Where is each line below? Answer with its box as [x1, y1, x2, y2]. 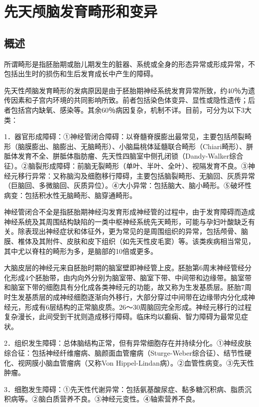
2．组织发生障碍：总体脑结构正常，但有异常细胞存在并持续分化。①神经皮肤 [4, 338, 252, 348]
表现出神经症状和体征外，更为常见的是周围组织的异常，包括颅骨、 [24, 226, 241, 236]
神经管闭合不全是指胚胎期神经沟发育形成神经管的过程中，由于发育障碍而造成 [4, 206, 255, 217]
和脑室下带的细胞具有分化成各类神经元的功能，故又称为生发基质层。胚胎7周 [4, 282, 252, 292]
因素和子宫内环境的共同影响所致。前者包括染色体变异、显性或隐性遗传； [10, 95, 248, 105]
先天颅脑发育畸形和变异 [4, 1, 158, 21]
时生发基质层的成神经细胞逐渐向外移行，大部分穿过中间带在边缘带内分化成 [4, 292, 248, 302]
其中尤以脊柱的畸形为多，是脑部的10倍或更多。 [4, 245, 157, 256]
